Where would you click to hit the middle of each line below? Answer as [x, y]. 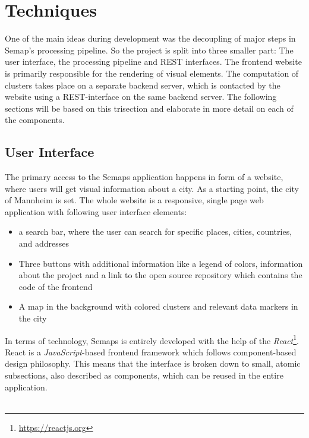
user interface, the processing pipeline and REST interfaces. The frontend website [153, 62]
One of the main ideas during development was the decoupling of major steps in [150, 38]
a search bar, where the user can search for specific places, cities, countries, [155, 231]
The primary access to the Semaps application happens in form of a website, [144, 177]
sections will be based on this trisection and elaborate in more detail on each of [149, 108]
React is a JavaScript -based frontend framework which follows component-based [151, 352]
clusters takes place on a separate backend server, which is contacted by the [143, 85]
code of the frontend [56, 286]
